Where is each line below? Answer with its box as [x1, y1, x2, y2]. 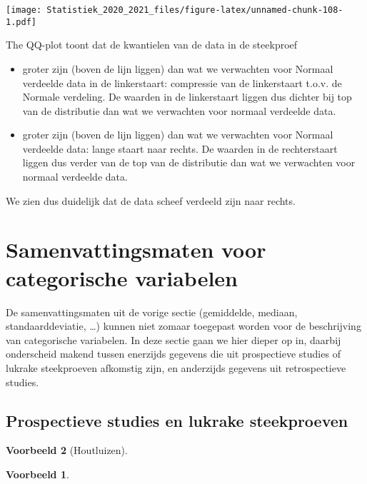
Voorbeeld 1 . [6, 466, 69, 481]
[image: [6, 5, 42, 15]
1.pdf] [6, 16, 36, 27]
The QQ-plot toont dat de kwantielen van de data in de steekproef [6, 37, 298, 52]
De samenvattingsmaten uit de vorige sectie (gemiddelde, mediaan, [6, 304, 298, 319]
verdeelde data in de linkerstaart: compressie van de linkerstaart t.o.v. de [22, 75, 342, 90]
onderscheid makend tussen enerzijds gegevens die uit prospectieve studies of [6, 346, 341, 361]
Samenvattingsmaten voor [6, 235, 266, 264]
